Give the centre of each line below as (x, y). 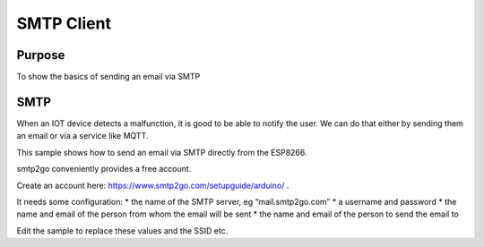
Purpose (41, 55)
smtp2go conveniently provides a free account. (104, 169)
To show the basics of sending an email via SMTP (108, 77)
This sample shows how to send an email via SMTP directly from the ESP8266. (162, 152)
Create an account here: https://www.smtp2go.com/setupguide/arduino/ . (153, 185)
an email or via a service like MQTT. (82, 136)
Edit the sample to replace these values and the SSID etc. (122, 230)
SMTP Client (64, 23)
